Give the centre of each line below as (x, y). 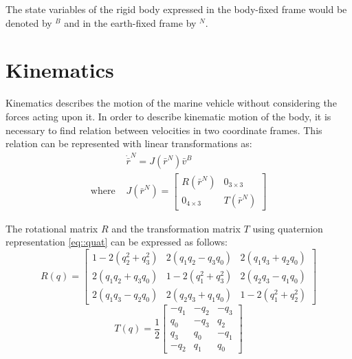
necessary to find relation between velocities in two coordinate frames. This (164, 130)
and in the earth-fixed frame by (130, 22)
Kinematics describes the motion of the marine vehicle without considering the (171, 103)
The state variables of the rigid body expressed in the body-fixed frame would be (176, 9)
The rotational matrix (52, 228)
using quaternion (288, 228)
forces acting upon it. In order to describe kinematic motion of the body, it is (168, 116)
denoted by (29, 22)
